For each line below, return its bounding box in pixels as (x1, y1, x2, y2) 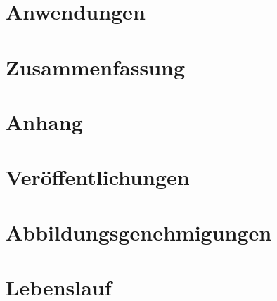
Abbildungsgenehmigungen (6, 217, 272, 246)
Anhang (6, 107, 83, 136)
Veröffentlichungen (6, 162, 190, 191)
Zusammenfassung (6, 52, 186, 81)
